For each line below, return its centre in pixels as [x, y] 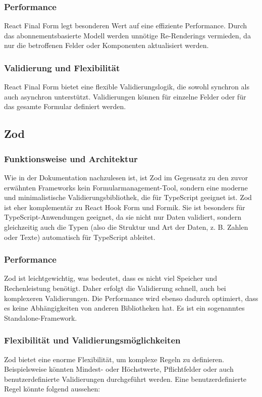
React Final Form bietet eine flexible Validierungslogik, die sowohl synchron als [127, 87]
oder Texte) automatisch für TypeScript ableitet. [80, 237]
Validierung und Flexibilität [62, 67]
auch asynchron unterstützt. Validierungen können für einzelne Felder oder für [125, 96]
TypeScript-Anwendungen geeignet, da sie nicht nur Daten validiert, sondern [123, 217]
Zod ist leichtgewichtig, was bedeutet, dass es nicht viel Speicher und [111, 278]
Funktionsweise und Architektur [71, 158]
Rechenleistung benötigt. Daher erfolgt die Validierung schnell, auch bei [115, 288]
